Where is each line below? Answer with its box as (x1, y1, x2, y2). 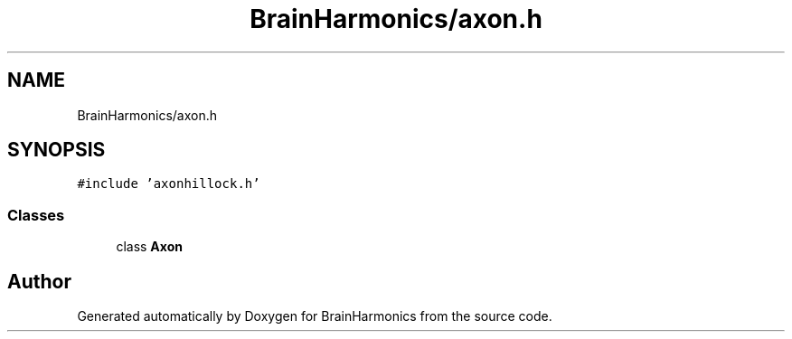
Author (7, 269, 71, 293)
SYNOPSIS (7, 138, 106, 162)
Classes (7, 205, 65, 224)
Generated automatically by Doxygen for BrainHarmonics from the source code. (77, 308, 552, 325)
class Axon (116, 239, 183, 255)
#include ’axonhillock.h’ (77, 176, 260, 192)
